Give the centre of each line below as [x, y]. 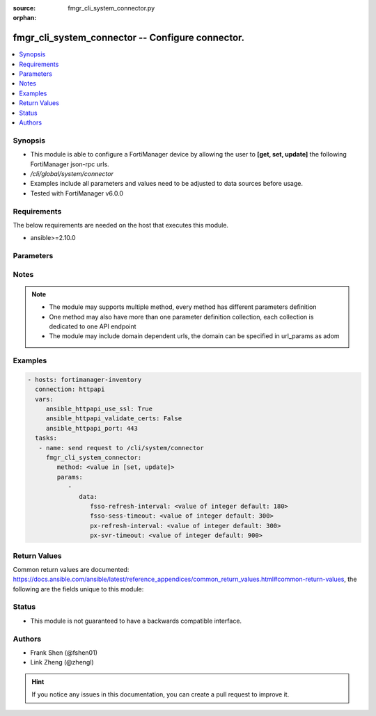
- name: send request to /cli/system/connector [122, 448]
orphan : [25, 18]
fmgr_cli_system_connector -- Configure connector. [129, 38]
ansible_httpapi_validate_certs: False [114, 419]
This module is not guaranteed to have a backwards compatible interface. [136, 621]
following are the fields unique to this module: [78, 589]
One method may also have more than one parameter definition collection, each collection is [181, 317]
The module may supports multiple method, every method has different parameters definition [183, 307]
